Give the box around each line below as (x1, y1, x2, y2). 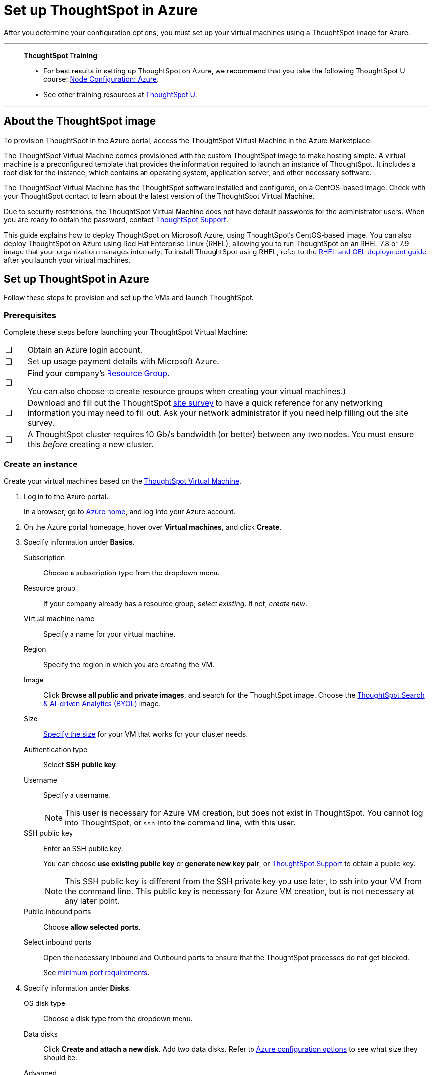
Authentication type (24, 745, 88, 753)
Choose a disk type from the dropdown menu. (43, 1014, 193, 1023)
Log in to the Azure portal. (24, 492, 108, 501)
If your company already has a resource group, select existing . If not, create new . (43, 599, 308, 608)
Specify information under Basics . (24, 537, 135, 546)
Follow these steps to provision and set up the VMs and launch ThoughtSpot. (4, 293, 254, 302)
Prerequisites (4, 310, 56, 320)
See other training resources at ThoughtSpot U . (43, 90, 197, 99)
